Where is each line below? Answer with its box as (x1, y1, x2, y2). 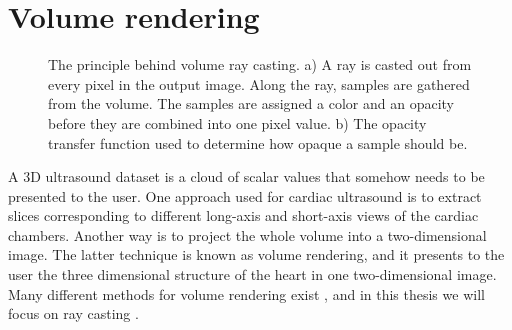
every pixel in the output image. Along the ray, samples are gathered (48, 73, 470, 94)
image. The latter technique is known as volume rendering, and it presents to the (8, 244, 505, 265)
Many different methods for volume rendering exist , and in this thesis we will (8, 283, 485, 304)
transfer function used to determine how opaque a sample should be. (48, 132, 468, 153)
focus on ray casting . (8, 303, 139, 324)
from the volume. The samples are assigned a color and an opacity (48, 93, 454, 114)
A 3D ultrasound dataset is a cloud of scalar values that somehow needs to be (8, 166, 485, 187)
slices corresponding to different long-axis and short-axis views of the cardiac (8, 205, 479, 226)
